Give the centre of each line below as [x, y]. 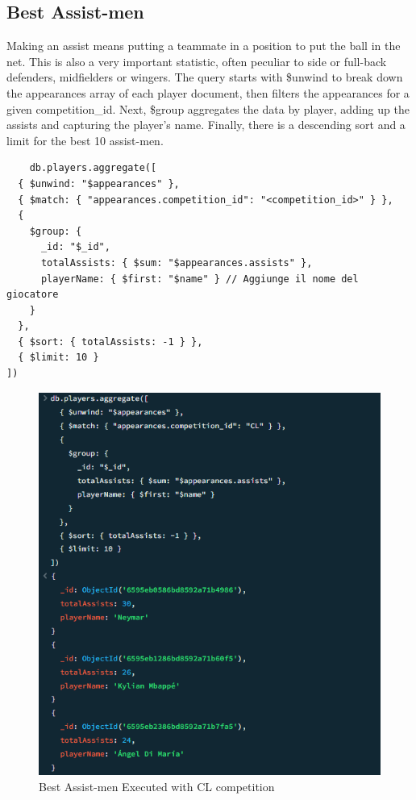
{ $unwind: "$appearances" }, [99, 183]
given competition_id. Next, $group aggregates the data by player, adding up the [208, 108]
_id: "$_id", [75, 247]
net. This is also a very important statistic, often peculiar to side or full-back [197, 61]
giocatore [33, 295]
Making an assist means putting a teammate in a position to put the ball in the [204, 46]
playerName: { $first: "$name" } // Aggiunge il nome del [200, 279]
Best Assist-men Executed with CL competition [157, 786]
